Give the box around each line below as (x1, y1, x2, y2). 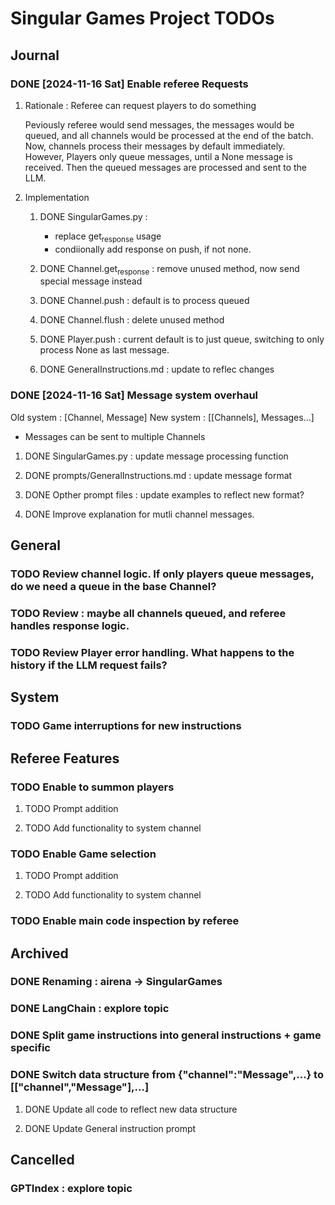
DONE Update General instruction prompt (24, 1122, 197, 1134)
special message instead (39, 275, 143, 287)
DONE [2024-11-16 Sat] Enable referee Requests (10, 77, 249, 91)
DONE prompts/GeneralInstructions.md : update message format (24, 469, 293, 481)
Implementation (24, 191, 90, 203)
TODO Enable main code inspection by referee (10, 914, 240, 928)
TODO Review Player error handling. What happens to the (10, 645, 295, 659)
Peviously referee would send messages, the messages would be (24, 118, 295, 131)
